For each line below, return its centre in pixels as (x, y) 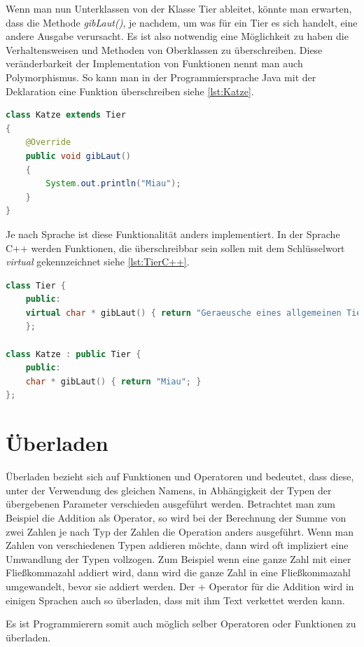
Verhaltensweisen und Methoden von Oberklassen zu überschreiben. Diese (164, 49)
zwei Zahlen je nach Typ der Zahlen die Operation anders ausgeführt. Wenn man (180, 531)
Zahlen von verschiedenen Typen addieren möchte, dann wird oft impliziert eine (177, 545)
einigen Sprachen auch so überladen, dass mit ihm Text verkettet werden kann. (175, 600)
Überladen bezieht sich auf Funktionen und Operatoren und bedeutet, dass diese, (180, 476)
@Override (48, 142)
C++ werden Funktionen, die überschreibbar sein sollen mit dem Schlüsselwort (175, 248)
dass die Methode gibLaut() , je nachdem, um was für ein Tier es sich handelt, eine (182, 22)
